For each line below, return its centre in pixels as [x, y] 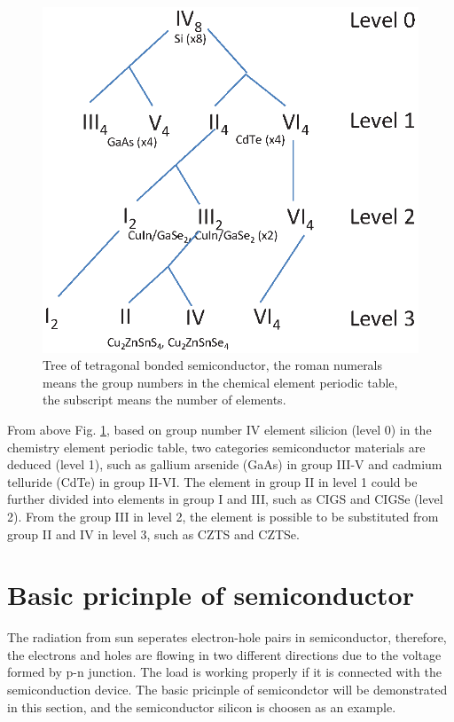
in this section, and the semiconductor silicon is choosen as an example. [202, 706]
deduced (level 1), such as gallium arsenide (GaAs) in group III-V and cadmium [225, 464]
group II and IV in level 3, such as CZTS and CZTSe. [153, 534]
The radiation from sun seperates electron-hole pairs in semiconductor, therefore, [227, 637]
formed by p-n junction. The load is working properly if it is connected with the [224, 672]
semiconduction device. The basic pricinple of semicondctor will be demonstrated [227, 690]
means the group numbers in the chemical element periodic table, [220, 382]
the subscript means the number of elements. [164, 400]
